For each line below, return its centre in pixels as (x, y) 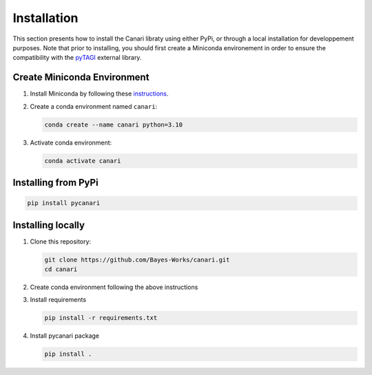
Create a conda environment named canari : (94, 106)
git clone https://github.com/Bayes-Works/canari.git (137, 259)
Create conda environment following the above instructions (114, 287)
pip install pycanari (64, 203)
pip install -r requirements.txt (101, 318)
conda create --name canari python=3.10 (113, 125)
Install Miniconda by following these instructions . (99, 94)
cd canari (61, 269)
